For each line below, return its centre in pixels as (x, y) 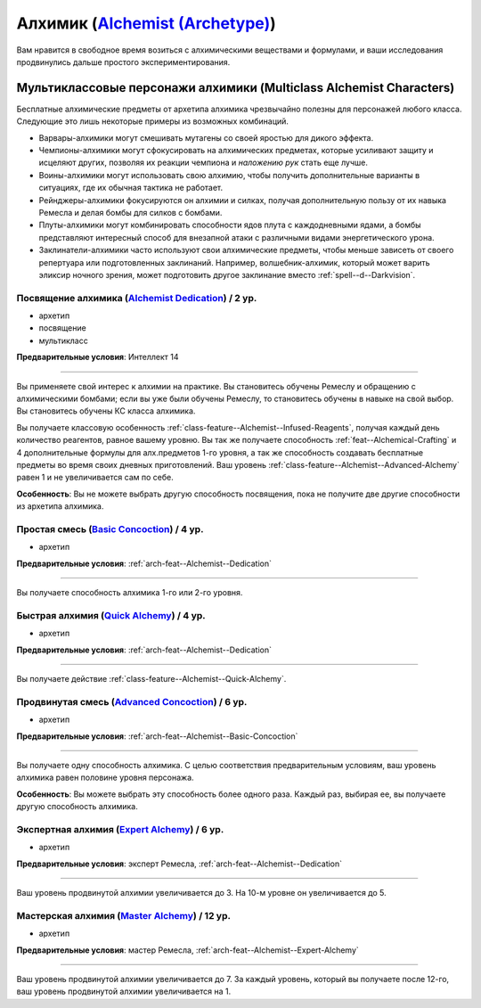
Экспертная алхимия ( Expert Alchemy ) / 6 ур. (120, 829)
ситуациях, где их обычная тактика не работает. (131, 188)
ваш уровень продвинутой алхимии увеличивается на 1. (124, 992)
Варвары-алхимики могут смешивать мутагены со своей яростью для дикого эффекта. (206, 137)
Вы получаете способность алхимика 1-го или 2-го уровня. (130, 593)
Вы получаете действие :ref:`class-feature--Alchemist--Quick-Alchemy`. (151, 678)
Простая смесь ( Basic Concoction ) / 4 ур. (110, 529)
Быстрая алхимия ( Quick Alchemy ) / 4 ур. (111, 615)
